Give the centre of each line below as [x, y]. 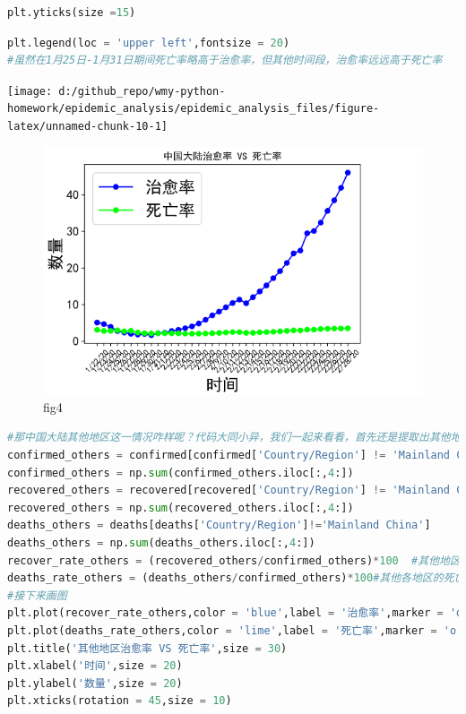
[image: [30, 91]
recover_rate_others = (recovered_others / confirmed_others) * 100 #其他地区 [234, 560]
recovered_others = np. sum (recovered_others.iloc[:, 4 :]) [181, 508]
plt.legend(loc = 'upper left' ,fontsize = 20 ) [149, 43]
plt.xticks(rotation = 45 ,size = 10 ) [120, 701]
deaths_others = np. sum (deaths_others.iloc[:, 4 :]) [161, 542]
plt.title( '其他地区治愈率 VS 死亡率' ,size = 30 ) [147, 648]
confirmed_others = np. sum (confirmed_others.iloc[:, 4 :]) [181, 473]
